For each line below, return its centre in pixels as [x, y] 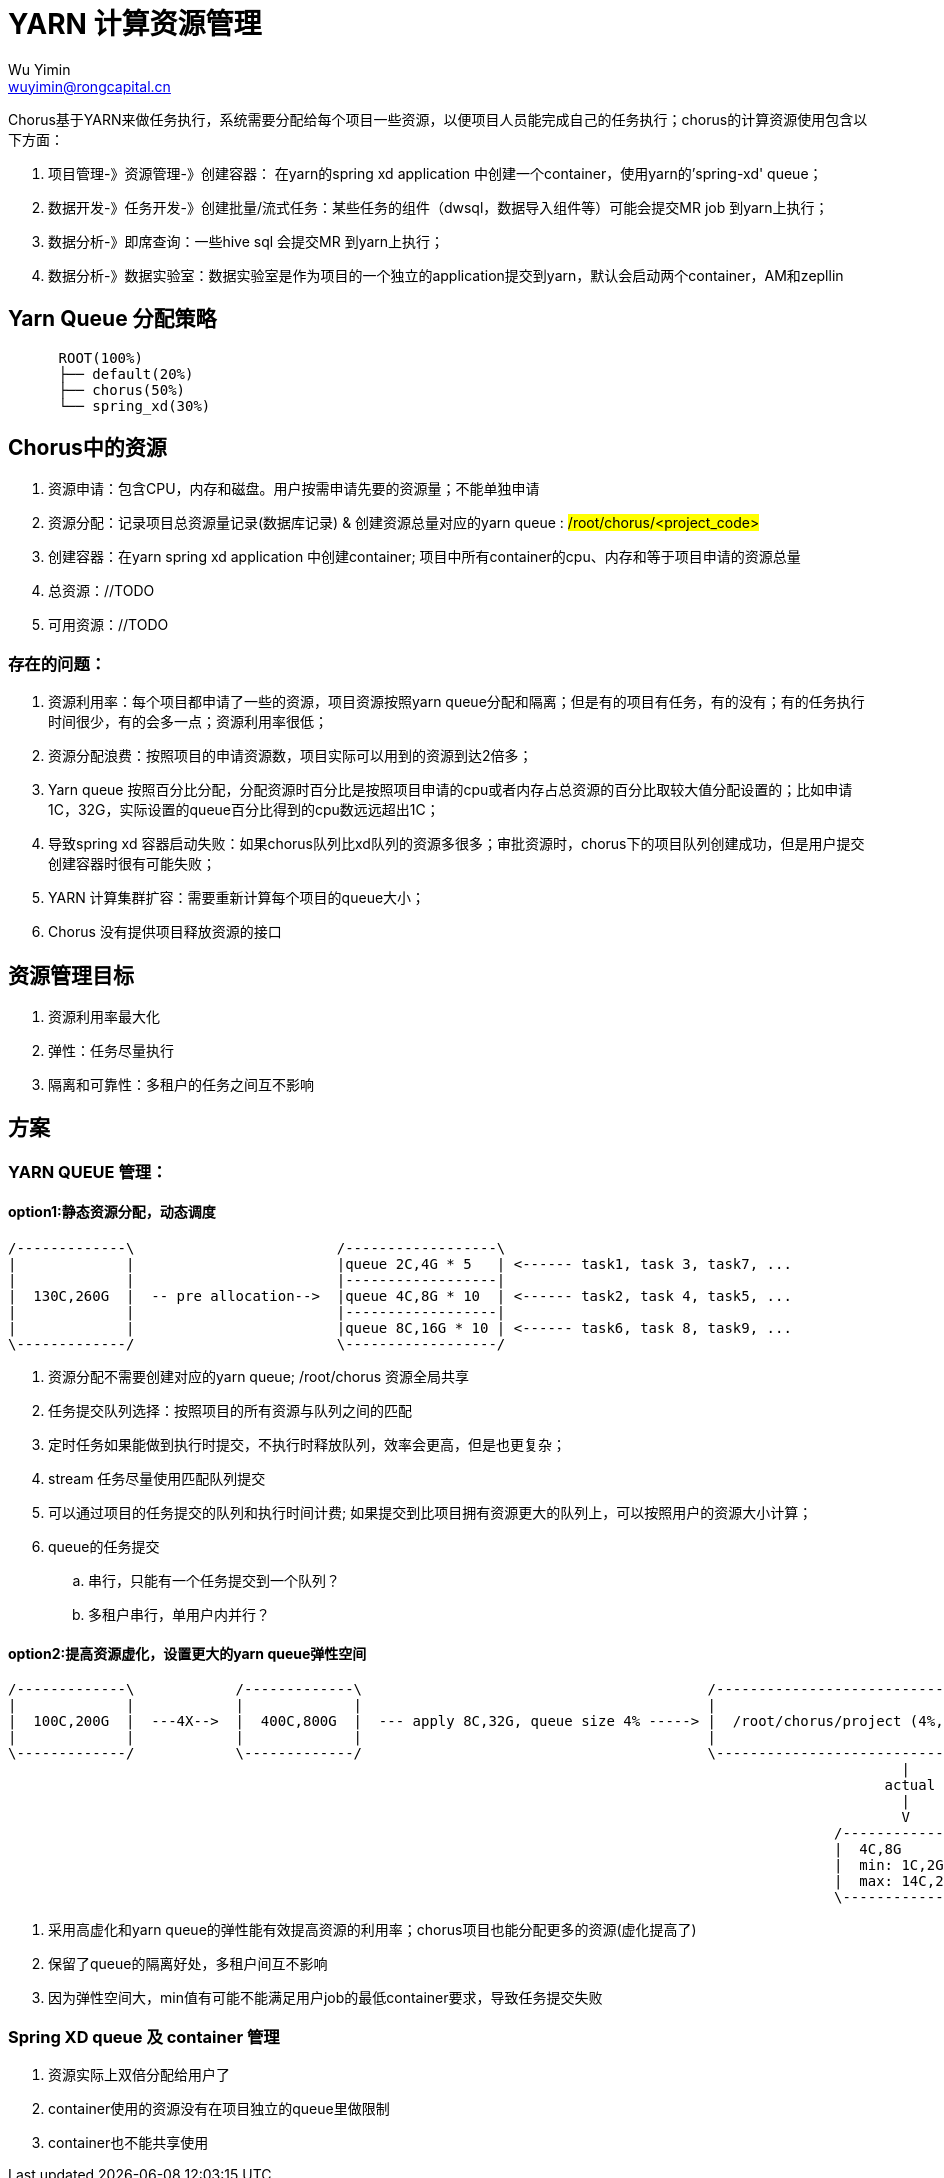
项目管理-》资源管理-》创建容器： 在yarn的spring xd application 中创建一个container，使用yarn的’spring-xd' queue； [435, 173]
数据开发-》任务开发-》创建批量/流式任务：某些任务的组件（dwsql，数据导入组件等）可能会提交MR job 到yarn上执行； [438, 207]
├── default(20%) [126, 373]
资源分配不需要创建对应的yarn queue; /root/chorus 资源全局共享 [259, 1377]
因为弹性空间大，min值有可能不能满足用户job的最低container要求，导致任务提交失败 [325, 1998]
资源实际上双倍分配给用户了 [139, 2075]
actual [910, 1785]
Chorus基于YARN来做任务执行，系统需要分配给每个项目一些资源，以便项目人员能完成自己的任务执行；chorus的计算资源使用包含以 [438, 119]
